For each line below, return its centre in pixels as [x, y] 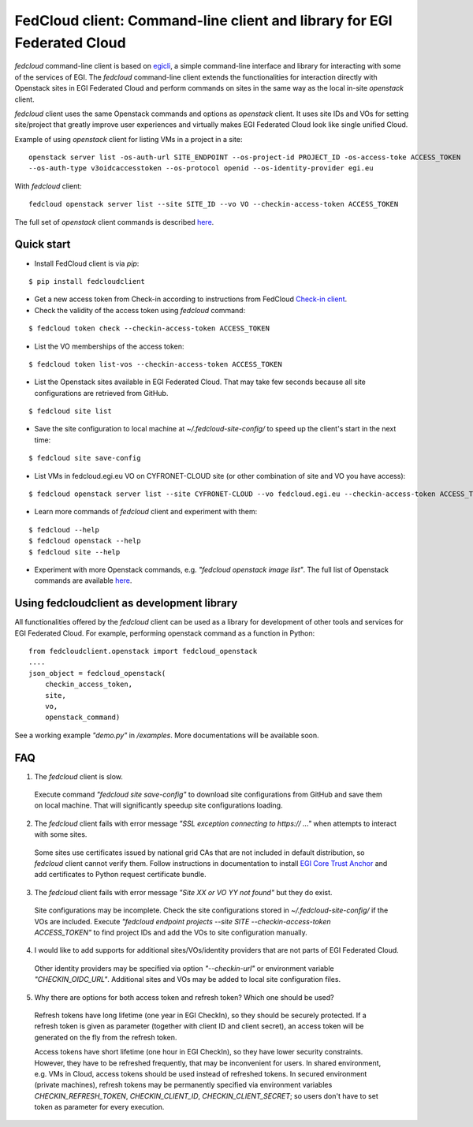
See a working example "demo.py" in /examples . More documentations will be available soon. [167, 735]
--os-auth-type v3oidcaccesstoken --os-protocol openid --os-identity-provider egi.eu [201, 168]
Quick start [43, 244]
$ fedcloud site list [70, 411]
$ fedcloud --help [64, 530]
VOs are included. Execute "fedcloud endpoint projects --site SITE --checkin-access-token [182, 921]
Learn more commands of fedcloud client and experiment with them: [146, 512]
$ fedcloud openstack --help [85, 541]
